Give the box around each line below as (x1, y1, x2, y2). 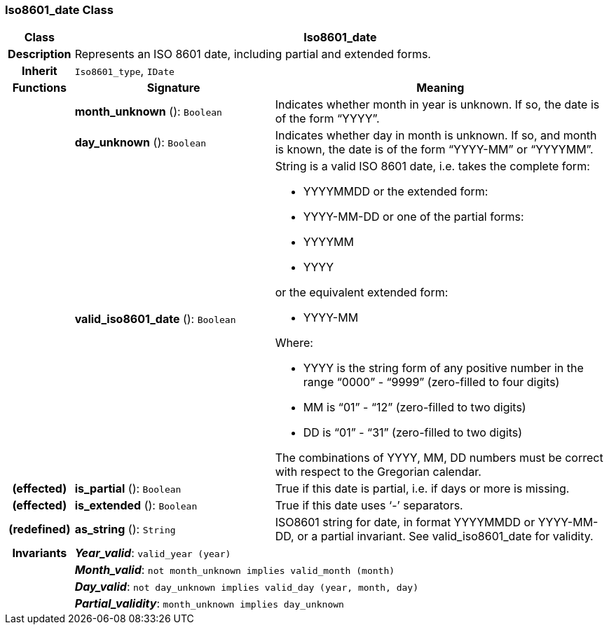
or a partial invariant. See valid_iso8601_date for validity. (297, 529, 594, 544)
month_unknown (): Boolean (74, 104, 222, 119)
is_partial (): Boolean (74, 481, 182, 496)
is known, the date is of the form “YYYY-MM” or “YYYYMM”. (275, 142, 594, 157)
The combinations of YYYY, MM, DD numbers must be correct (275, 451, 603, 465)
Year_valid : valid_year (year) (74, 546, 231, 561)
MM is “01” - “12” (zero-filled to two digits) (303, 400, 526, 415)
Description (8, 47, 71, 62)
